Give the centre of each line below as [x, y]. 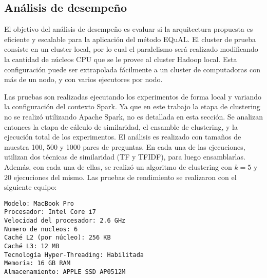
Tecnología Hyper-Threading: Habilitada [74, 255]
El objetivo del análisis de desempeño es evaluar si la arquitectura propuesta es [129, 29]
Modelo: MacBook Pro [39, 203]
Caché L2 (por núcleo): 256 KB [58, 238]
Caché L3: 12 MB [32, 246]
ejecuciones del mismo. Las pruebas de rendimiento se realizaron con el [125, 177]
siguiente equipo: [31, 187]
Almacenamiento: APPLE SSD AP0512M [65, 272]
